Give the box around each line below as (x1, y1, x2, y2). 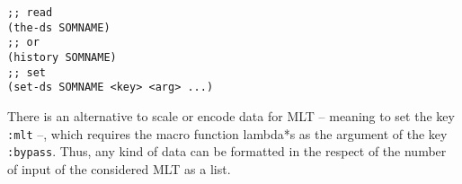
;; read (7, 6, 53, 19)
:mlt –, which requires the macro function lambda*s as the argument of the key (7, 124, 448, 143)
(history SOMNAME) (7, 50, 117, 64)
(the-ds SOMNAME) (7, 21, 111, 34)
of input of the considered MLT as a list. (7, 159, 231, 178)
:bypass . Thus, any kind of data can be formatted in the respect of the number (7, 142, 447, 161)
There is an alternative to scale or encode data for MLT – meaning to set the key (7, 106, 455, 125)
